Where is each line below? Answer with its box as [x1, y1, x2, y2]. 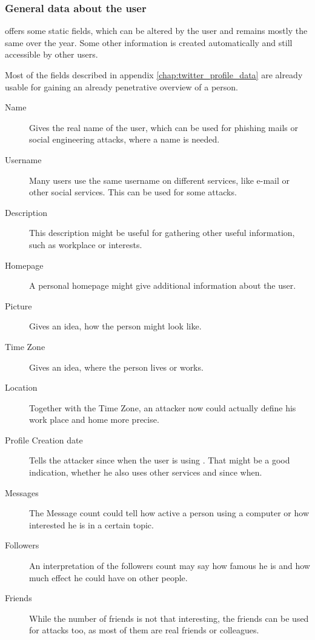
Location [5, 381, 38, 394]
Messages [5, 486, 39, 499]
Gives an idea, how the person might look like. [29, 320, 202, 332]
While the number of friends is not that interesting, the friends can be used [29, 611, 309, 624]
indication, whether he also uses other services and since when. [29, 466, 262, 479]
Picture [5, 299, 32, 312]
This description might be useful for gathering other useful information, [29, 226, 295, 239]
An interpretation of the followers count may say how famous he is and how [29, 559, 310, 572]
